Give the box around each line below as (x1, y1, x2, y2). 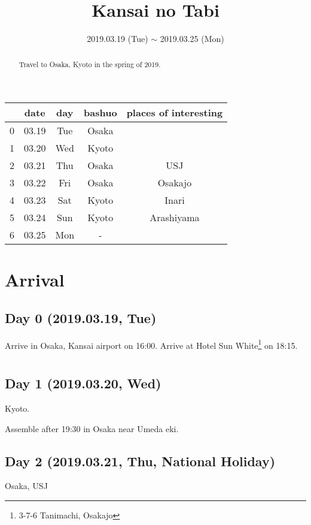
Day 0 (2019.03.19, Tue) (5, 308, 157, 327)
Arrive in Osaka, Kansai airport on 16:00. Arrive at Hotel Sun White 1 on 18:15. (5, 337, 298, 351)
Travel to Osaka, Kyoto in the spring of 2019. (19, 59, 161, 69)
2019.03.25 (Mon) (160, 32, 224, 45)
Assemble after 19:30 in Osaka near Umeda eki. (5, 422, 179, 435)
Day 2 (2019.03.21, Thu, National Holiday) (5, 451, 276, 470)
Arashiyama (150, 210, 200, 225)
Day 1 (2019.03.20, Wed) (5, 374, 161, 393)
